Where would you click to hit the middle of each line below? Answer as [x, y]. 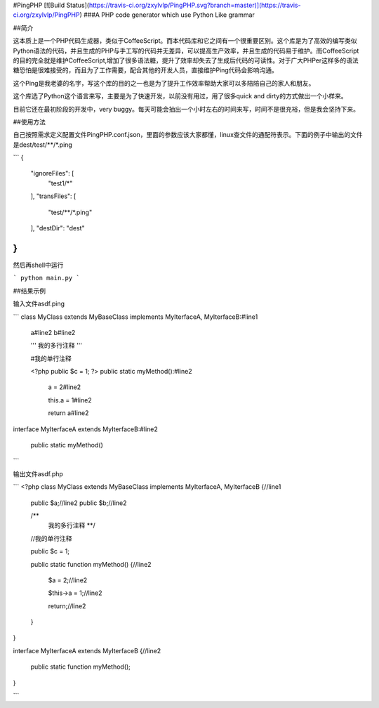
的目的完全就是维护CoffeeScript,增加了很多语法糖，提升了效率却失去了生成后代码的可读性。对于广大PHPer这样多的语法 [186, 60]
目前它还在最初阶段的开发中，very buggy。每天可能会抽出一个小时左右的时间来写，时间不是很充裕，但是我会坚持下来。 [186, 109]
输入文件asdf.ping [39, 304]
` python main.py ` [46, 278]
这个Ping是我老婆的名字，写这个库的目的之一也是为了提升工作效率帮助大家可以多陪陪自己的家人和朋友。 [164, 83]
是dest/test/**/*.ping [43, 145]
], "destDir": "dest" [58, 228]
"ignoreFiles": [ [52, 173]
